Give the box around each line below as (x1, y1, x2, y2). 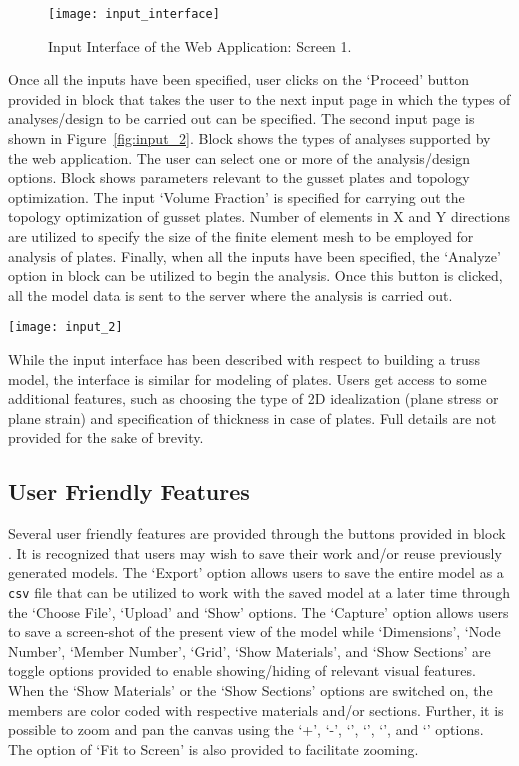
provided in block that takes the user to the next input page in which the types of (8, 88, 511, 109)
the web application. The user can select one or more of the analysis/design (8, 147, 471, 168)
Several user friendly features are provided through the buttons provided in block (8, 523, 506, 544)
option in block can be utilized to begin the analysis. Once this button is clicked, (8, 265, 503, 286)
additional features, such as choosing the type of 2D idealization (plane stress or (8, 388, 499, 409)
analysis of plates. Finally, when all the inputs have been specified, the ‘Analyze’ (8, 245, 501, 266)
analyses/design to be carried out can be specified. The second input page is (8, 108, 475, 129)
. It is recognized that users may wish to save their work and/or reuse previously (8, 542, 502, 563)
